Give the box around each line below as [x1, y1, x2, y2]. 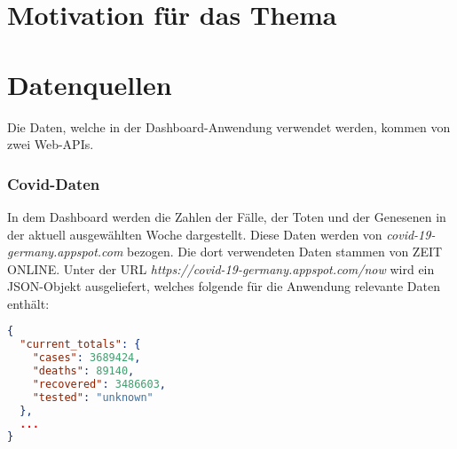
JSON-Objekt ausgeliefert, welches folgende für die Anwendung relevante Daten [7, 277, 440, 295]
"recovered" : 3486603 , [32, 377, 167, 390]
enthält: [7, 294, 50, 312]
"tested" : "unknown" [32, 390, 154, 404]
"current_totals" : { [20, 338, 141, 351]
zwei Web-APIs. [7, 135, 94, 154]
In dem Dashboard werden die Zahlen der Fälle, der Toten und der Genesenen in [7, 207, 446, 225]
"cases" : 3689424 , [32, 351, 141, 365]
